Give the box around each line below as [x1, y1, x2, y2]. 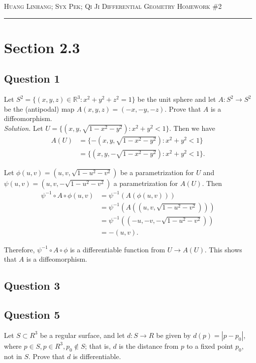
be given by [156, 330, 191, 340]
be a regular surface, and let [40, 330, 125, 340]
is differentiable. [73, 351, 121, 361]
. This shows [204, 244, 242, 254]
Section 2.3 [4, 37, 80, 57]
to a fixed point [186, 340, 233, 351]
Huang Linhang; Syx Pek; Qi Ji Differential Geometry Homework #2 [4, 1, 222, 11]
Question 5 [4, 307, 60, 322]
